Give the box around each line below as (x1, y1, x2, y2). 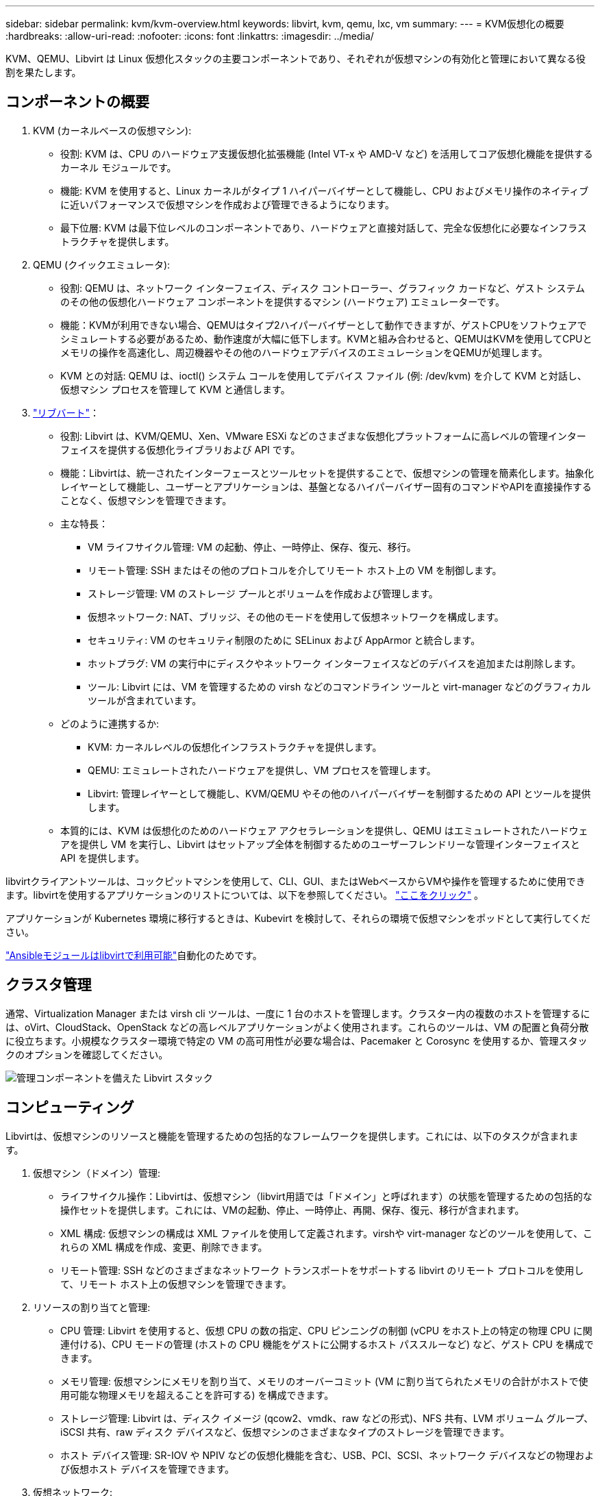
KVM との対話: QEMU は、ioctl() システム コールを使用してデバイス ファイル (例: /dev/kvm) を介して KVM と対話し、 (60, 369, 587, 382)
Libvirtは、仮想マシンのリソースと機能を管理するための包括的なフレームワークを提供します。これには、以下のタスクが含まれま (5, 1130, 579, 1142)
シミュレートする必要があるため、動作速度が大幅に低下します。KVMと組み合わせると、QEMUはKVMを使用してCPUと (60, 332, 592, 345)
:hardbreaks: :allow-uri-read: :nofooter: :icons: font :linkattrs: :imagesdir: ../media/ (5, 30, 374, 42)
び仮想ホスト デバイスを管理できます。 (60, 1462, 235, 1475)
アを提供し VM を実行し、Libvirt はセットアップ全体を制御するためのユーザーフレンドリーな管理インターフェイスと (60, 838, 580, 850)
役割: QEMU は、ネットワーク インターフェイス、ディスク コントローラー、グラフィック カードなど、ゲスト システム (60, 282, 586, 294)
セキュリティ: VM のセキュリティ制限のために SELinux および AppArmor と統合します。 (88, 634, 481, 646)
